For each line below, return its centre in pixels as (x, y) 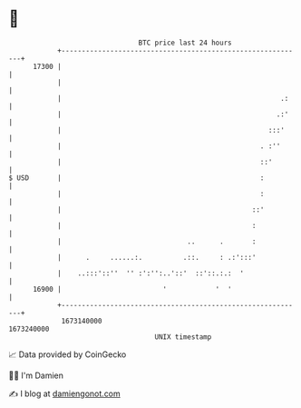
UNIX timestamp (183, 337)
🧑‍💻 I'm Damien (36, 375)
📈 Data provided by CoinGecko (68, 354)
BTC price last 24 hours (185, 43)
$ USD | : (136, 178)
